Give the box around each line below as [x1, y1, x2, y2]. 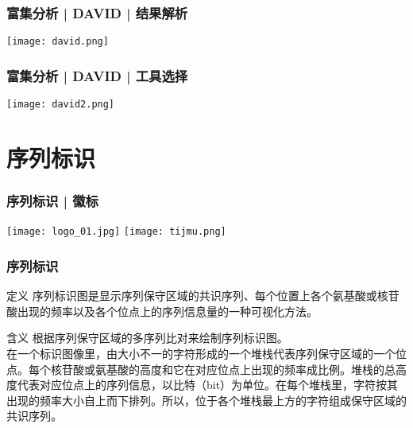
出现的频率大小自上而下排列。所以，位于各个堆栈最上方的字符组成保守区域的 [6, 391, 407, 408]
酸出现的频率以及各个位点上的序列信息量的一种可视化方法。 [6, 302, 318, 319]
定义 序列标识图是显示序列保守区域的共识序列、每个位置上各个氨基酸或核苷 [6, 287, 399, 304]
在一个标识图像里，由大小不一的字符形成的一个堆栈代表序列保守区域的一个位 [6, 345, 407, 361]
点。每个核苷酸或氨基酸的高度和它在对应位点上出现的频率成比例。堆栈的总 [6, 360, 396, 377]
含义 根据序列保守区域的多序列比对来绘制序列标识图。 [6, 329, 288, 346]
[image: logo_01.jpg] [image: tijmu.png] [6, 226, 226, 238]
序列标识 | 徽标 [6, 191, 98, 211]
